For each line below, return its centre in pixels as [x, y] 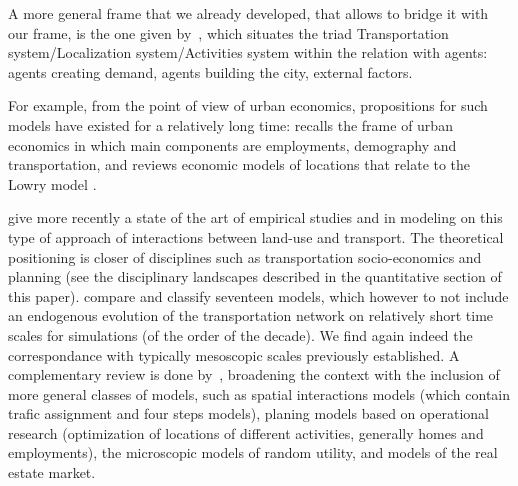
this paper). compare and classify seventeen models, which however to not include [258, 295]
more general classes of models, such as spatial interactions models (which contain [259, 393]
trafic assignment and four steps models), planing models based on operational [248, 413]
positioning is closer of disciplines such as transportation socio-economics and [245, 256]
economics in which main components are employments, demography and [232, 144]
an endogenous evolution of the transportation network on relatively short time [251, 315]
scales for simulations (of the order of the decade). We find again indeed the [240, 334]
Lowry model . [52, 183]
